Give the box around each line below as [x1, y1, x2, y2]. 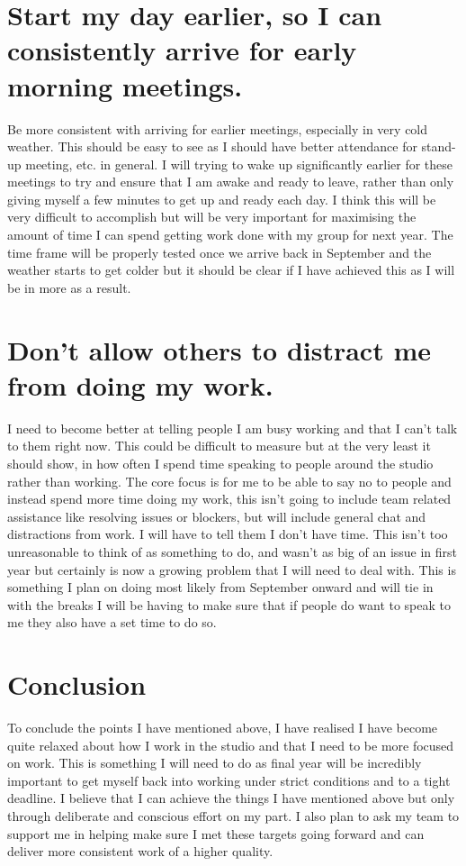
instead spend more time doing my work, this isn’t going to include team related [7, 489, 452, 508]
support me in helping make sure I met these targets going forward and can [7, 824, 425, 843]
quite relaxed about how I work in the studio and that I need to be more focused [7, 735, 454, 754]
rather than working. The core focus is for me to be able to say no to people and [7, 471, 452, 490]
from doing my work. [7, 366, 273, 403]
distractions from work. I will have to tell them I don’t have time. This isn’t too [7, 524, 448, 543]
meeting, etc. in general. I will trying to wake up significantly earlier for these [25, 154, 453, 173]
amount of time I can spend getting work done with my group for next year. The [7, 225, 453, 244]
